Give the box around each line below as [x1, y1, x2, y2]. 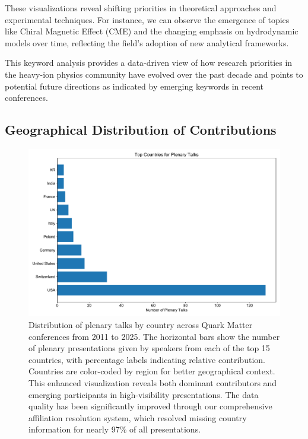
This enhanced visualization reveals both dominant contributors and [28, 376, 277, 389]
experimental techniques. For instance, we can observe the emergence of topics [5, 13, 290, 26]
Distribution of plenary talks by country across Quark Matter [28, 318, 253, 330]
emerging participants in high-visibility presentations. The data [28, 388, 259, 400]
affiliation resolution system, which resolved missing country [28, 411, 247, 424]
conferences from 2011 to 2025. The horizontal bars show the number [28, 330, 280, 342]
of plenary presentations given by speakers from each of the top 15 [28, 342, 270, 354]
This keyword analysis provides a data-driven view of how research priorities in [5, 56, 293, 69]
